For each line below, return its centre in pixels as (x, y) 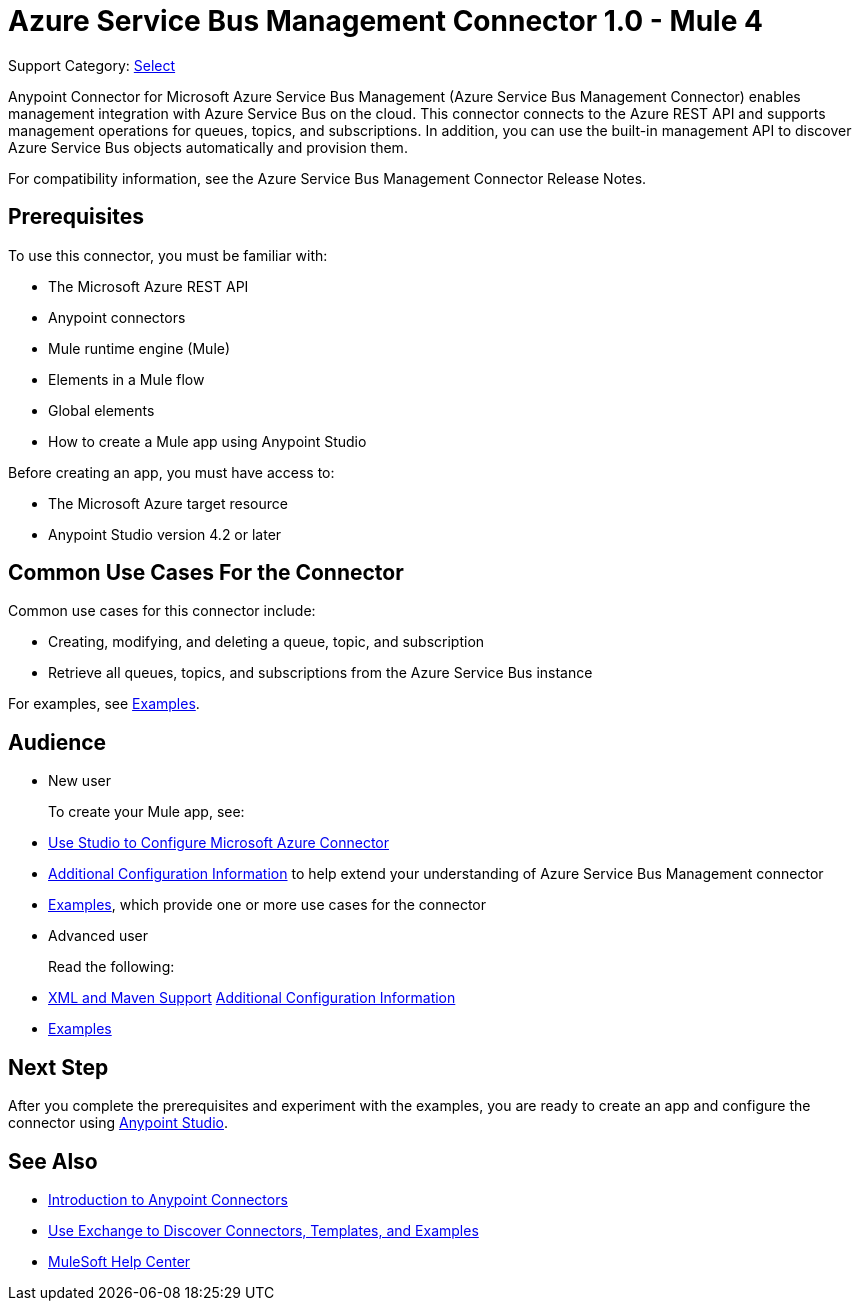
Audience (57, 742)
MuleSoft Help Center (119, 1261)
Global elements (101, 410)
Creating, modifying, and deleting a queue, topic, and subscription (266, 642)
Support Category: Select (92, 65)
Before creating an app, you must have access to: (171, 472)
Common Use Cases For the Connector (206, 573)
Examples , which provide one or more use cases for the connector (267, 905)
